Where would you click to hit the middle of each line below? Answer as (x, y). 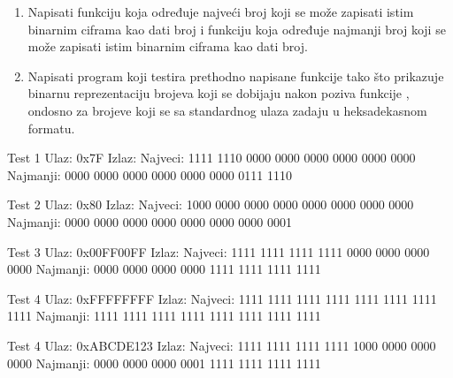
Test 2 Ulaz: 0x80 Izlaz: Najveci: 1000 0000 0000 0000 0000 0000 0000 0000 (211, 204)
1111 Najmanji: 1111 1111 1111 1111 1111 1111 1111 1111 (164, 316)
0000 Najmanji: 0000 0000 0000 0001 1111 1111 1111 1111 (164, 363)
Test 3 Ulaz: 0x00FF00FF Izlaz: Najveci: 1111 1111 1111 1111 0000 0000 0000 (219, 251)
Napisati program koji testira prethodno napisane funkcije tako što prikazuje (236, 76)
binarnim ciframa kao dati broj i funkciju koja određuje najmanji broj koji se (237, 29)
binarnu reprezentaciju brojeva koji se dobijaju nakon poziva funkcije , (219, 93)
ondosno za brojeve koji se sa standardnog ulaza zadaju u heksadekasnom (227, 110)
